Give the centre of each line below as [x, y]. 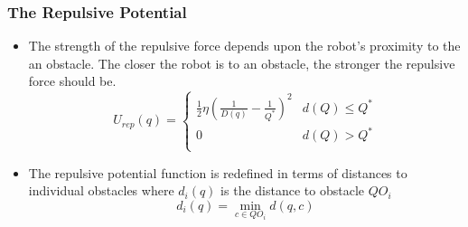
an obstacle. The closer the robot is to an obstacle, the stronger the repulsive [242, 63]
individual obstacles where [101, 190]
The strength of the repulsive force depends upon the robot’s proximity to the [244, 46]
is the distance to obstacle [292, 190]
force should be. [72, 81]
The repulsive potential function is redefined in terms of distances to [218, 172]
